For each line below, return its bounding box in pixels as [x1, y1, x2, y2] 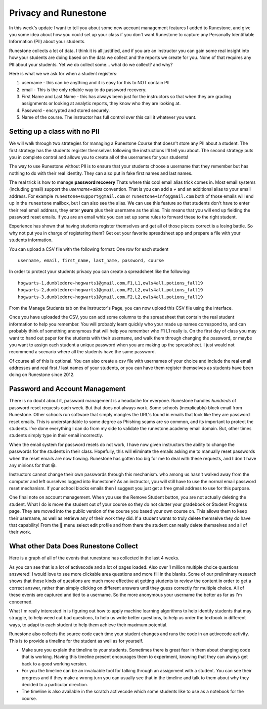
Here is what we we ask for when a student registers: [9, 70, 118, 76]
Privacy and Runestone [9, 7, 107, 18]
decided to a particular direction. [21, 681, 89, 687]
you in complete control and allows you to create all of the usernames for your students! [9, 154, 189, 160]
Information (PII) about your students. [9, 39, 86, 45]
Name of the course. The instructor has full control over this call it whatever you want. [21, 114, 197, 120]
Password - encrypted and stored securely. [21, 107, 110, 113]
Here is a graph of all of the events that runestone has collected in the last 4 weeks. [9, 555, 180, 561]
